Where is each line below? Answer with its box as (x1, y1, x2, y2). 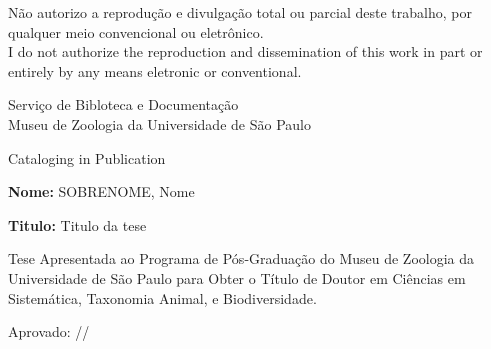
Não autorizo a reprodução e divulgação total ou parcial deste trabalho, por (8, 2, 472, 22)
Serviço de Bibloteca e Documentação (8, 94, 239, 115)
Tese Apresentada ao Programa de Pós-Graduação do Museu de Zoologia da (8, 248, 475, 269)
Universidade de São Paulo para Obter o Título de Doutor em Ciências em (8, 267, 466, 288)
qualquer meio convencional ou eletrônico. (8, 21, 264, 42)
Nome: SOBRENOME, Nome (8, 181, 195, 202)
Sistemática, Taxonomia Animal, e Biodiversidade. (8, 287, 317, 308)
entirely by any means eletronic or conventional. (8, 60, 302, 81)
